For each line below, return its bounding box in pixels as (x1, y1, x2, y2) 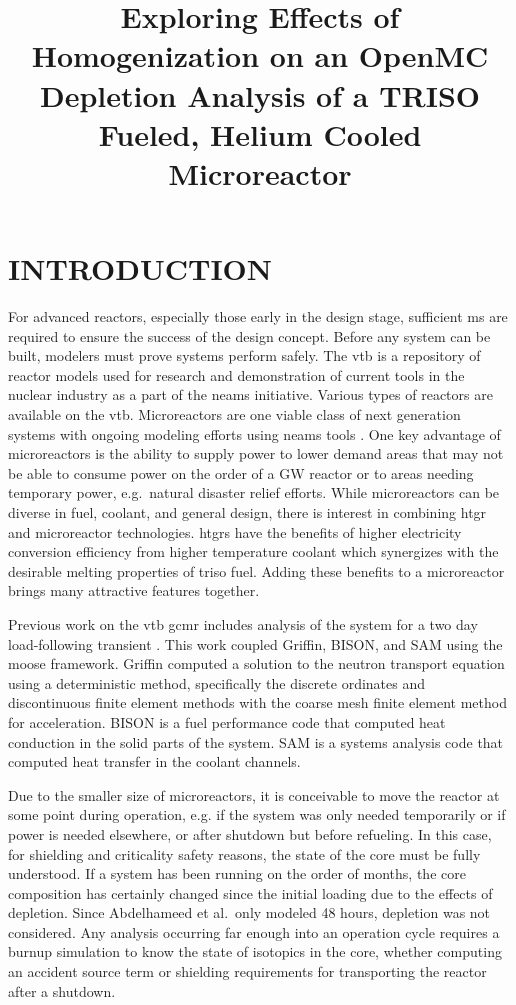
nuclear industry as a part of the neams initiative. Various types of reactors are (8, 384, 493, 405)
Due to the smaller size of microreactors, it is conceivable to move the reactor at (8, 784, 500, 805)
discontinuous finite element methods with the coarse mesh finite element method (8, 692, 507, 713)
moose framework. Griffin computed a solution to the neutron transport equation (8, 653, 505, 674)
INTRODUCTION (8, 248, 273, 289)
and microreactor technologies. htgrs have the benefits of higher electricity (8, 521, 462, 542)
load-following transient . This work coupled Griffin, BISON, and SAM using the (8, 633, 503, 654)
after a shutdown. (8, 980, 116, 1001)
